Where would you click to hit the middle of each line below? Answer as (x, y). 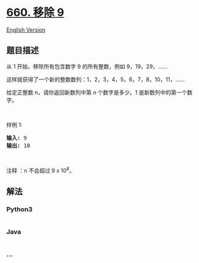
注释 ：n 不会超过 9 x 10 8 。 (41, 170)
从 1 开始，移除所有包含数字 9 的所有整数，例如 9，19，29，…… (87, 66)
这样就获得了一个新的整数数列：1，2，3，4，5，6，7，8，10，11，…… (96, 79)
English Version (26, 30)
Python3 (19, 209)
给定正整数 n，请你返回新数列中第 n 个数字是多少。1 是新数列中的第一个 (97, 92)
